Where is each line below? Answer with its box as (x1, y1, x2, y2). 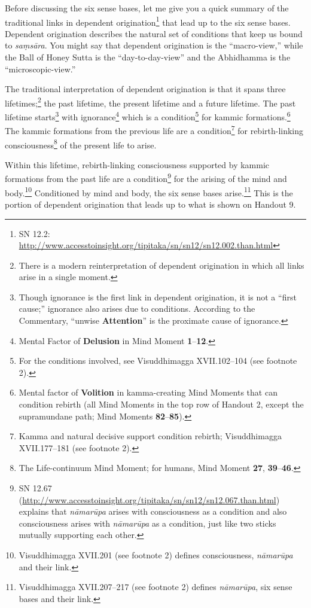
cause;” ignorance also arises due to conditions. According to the (19, 302, 255, 315)
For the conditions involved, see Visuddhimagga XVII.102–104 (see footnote (19, 354, 297, 367)
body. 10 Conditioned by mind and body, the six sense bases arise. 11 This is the (5, 184, 293, 199)
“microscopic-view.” (5, 62, 76, 75)
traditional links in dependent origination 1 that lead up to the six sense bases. (5, 14, 291, 28)
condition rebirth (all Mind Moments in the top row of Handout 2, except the (19, 398, 304, 411)
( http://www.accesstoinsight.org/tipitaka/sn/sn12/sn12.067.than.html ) (19, 493, 280, 506)
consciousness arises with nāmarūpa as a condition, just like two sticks (19, 516, 276, 529)
